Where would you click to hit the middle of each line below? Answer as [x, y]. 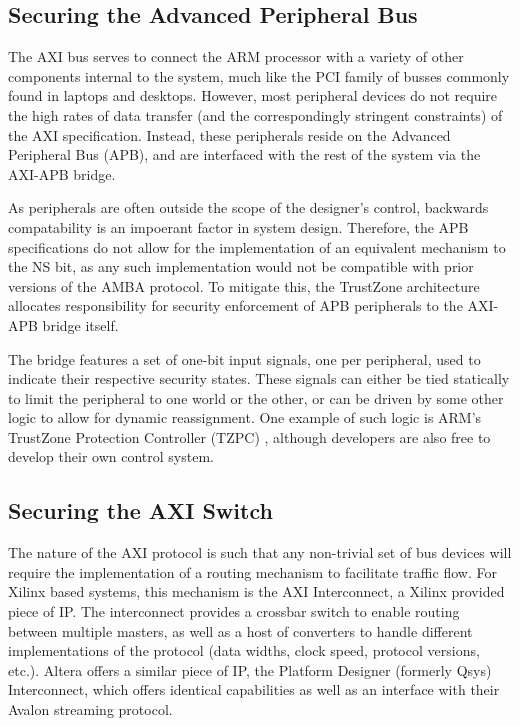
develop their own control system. [111, 456]
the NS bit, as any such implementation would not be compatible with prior [241, 266]
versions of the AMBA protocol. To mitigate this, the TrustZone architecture [244, 285]
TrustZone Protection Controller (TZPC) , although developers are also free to [249, 436]
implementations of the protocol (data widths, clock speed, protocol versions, [244, 650]
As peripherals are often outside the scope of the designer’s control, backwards [248, 207]
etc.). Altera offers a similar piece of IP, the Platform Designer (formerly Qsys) [250, 669]
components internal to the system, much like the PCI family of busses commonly [259, 75]
